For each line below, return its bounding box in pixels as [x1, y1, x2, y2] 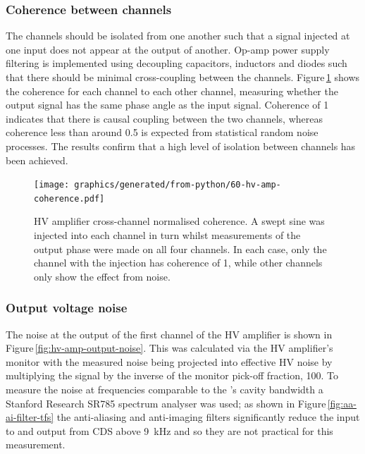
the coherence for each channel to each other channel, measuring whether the [6, 83, 338, 98]
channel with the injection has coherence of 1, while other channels [34, 255, 323, 270]
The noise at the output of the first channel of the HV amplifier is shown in [6, 326, 333, 341]
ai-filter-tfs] [6, 410, 54, 424]
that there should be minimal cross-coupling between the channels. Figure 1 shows [6, 70, 360, 84]
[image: [34, 180, 70, 190]
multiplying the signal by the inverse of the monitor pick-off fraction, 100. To [6, 368, 339, 383]
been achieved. [6, 152, 68, 167]
